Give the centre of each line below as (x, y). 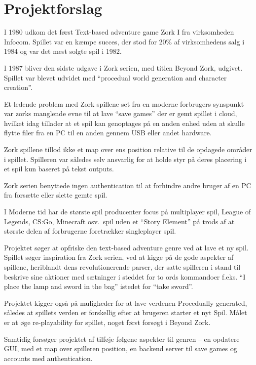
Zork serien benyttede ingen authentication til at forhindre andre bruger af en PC (128, 185)
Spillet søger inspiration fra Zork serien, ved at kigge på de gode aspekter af (119, 257)
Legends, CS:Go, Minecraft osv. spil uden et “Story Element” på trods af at (119, 221)
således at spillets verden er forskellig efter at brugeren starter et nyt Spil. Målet (126, 312)
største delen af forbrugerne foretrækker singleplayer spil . (90, 231)
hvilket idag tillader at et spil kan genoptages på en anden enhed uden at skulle (124, 123)
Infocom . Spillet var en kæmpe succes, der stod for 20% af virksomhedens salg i (124, 41)
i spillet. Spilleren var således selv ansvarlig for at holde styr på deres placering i (125, 159)
